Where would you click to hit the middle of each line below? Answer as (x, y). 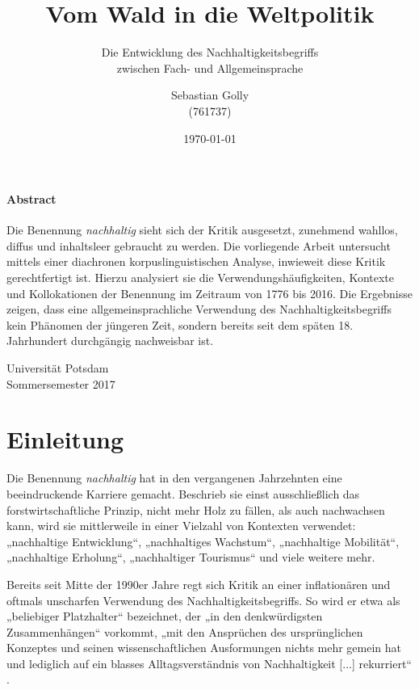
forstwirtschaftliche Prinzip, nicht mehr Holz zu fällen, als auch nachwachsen (196, 509)
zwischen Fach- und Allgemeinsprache (210, 67)
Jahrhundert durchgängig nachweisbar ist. (110, 341)
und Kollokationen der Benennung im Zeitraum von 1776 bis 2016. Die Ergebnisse (210, 293)
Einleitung (65, 439)
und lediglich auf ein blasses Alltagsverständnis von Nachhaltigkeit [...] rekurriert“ (209, 663)
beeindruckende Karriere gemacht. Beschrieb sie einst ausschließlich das (183, 493)
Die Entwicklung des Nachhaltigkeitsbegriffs (210, 52)
